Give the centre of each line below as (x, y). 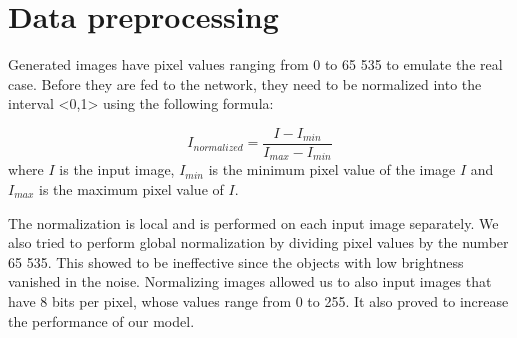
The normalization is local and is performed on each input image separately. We (253, 222)
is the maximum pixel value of (131, 189)
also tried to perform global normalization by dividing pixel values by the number (258, 242)
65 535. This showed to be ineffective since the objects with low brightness (236, 261)
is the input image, (117, 169)
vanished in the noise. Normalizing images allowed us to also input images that (250, 281)
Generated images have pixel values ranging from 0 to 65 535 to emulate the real (255, 64)
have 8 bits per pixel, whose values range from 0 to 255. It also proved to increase (258, 300)
